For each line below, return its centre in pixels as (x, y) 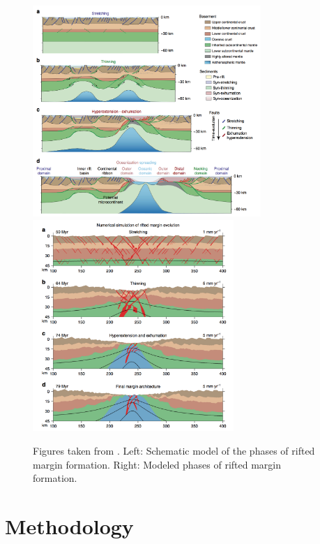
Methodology (69, 525)
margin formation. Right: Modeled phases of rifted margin (157, 464)
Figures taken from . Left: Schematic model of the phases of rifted (174, 450)
